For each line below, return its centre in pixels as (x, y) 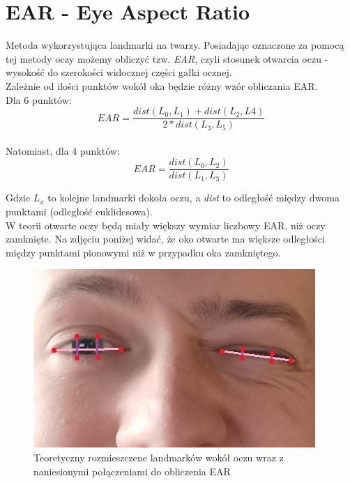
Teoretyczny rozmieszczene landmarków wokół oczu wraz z (159, 457)
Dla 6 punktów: (39, 99)
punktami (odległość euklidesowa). (79, 211)
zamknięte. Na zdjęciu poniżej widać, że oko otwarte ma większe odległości (165, 239)
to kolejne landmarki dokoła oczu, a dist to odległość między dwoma (194, 198)
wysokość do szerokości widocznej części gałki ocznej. (119, 72)
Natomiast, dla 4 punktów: (63, 150)
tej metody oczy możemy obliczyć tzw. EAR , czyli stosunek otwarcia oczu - (167, 58)
